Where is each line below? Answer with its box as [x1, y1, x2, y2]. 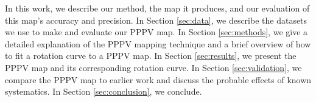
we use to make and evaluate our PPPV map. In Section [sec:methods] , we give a [5, 25, 308, 38]
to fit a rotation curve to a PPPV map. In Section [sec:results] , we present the [5, 49, 297, 62]
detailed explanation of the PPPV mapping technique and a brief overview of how [5, 37, 311, 50]
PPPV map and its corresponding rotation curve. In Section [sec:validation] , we [5, 61, 302, 73]
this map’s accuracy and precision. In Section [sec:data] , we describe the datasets [5, 13, 307, 26]
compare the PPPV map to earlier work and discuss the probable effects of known [5, 73, 312, 86]
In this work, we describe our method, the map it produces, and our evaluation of [5, 2, 310, 14]
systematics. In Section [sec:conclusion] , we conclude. [5, 85, 202, 98]
